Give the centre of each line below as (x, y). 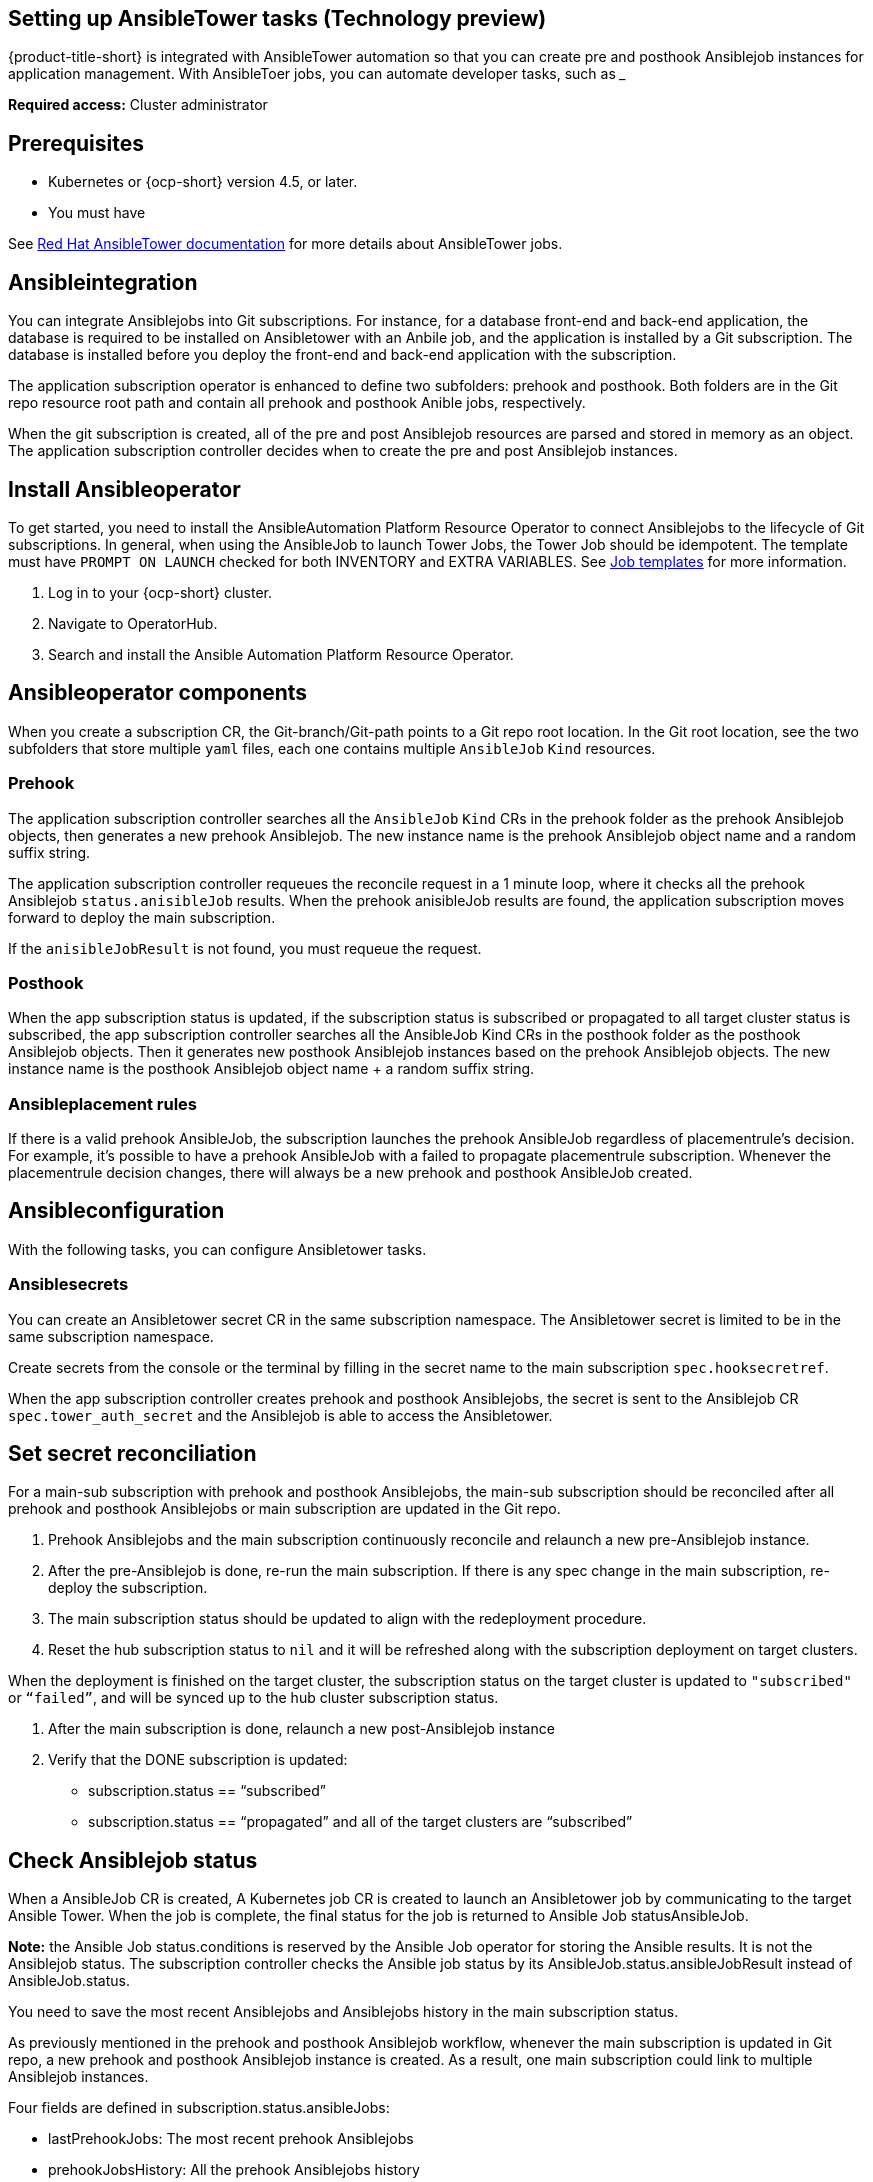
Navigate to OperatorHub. (133, 623)
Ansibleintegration (103, 282)
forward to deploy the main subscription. (142, 917)
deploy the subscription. (128, 1588)
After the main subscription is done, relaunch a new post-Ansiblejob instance (301, 1729)
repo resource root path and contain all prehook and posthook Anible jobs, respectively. (297, 403)
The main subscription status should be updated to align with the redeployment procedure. (347, 1619)
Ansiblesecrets (68, 1284)
